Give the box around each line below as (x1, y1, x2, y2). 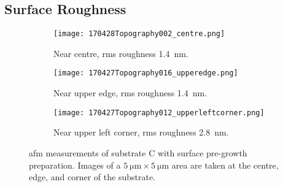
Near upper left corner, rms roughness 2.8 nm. (53, 126, 229, 139)
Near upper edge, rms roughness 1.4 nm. (53, 86, 207, 99)
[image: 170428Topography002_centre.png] (53, 29, 225, 39)
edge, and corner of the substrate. (29, 170, 155, 183)
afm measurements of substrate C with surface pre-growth (29, 146, 247, 159)
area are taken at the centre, (171, 158, 279, 171)
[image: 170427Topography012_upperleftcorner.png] (53, 108, 265, 117)
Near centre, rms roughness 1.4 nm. (53, 47, 188, 59)
